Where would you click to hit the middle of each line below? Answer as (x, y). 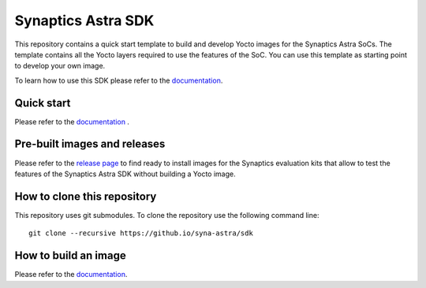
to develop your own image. (60, 66)
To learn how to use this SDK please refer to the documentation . (119, 80)
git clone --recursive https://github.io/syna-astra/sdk (141, 233)
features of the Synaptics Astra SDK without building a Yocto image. (125, 174)
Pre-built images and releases (90, 144)
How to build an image (70, 256)
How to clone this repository (86, 196)
